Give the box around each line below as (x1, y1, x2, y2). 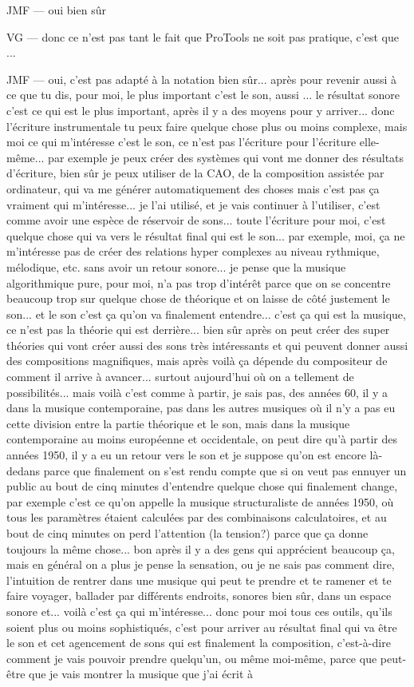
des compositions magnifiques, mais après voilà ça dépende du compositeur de (6, 352, 388, 369)
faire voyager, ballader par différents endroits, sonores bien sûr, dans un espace (6, 587, 392, 604)
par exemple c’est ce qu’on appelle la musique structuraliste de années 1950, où (6, 493, 394, 510)
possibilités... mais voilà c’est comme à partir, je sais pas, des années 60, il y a (6, 383, 388, 400)
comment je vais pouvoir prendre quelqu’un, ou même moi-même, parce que (6, 649, 377, 666)
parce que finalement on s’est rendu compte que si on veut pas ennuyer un (43, 462, 407, 479)
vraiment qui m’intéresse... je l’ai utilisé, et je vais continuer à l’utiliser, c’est (6, 196, 380, 212)
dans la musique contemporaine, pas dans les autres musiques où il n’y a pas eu (6, 399, 396, 416)
